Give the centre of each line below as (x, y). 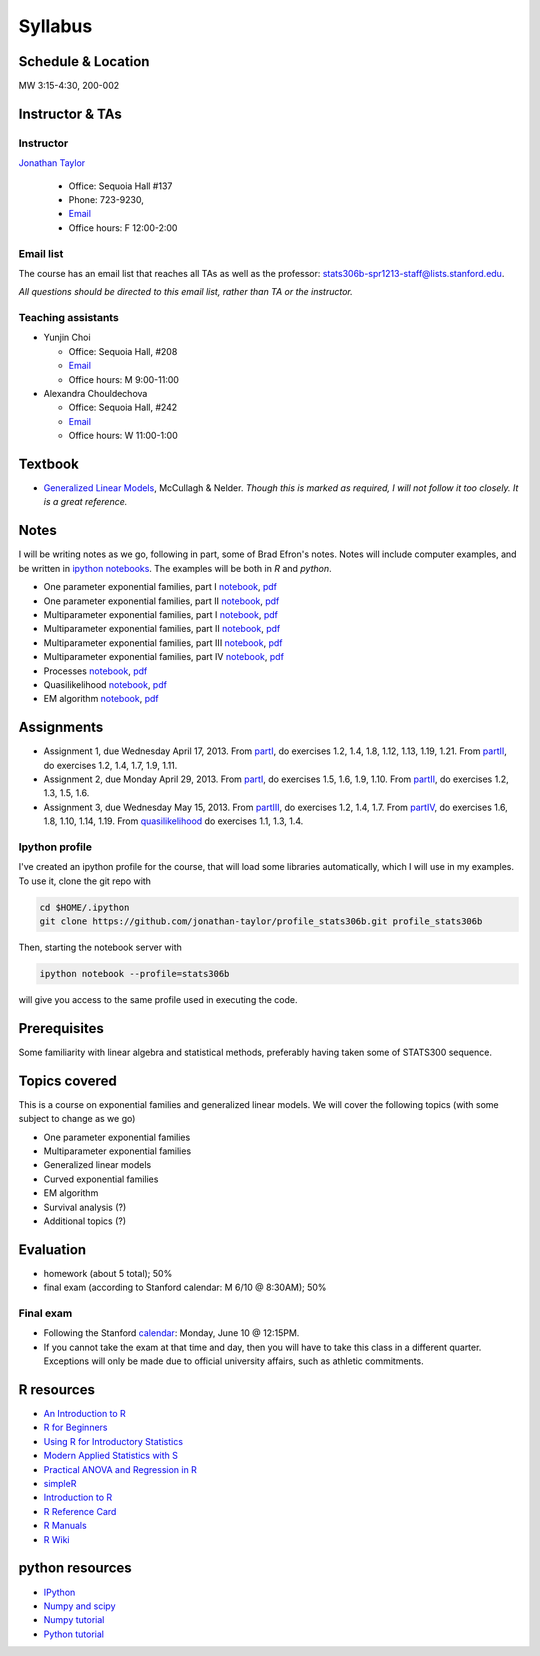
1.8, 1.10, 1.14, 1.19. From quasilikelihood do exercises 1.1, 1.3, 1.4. (173, 821)
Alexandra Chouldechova (95, 394)
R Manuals (65, 1526)
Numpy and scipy (79, 1606)
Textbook (48, 464)
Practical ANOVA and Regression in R (120, 1469)
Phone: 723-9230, (106, 199)
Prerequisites (61, 1028)
